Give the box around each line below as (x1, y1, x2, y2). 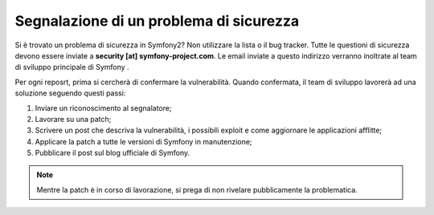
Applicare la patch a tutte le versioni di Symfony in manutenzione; (35, 136, 252, 146)
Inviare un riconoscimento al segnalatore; (35, 103, 172, 112)
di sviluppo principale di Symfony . (14, 63, 129, 72)
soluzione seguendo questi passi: (14, 88, 126, 98)
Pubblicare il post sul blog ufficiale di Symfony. (35, 148, 190, 158)
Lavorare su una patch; (35, 114, 112, 124)
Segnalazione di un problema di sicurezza (14, 12, 300, 30)
